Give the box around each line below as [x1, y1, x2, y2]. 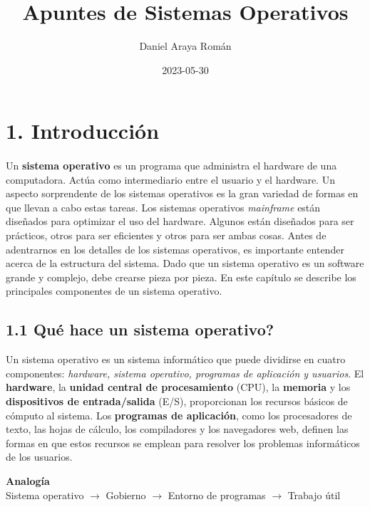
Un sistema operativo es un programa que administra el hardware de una [6, 158, 337, 173]
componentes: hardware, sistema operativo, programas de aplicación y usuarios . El [6, 365, 364, 380]
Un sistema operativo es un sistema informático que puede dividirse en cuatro [6, 352, 346, 367]
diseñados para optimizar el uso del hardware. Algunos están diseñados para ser [6, 214, 354, 229]
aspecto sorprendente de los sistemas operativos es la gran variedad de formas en [6, 186, 359, 201]
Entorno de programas [168, 487, 266, 502]
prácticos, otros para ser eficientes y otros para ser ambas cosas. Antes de [6, 228, 327, 243]
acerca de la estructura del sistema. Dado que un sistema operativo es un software [6, 256, 364, 271]
